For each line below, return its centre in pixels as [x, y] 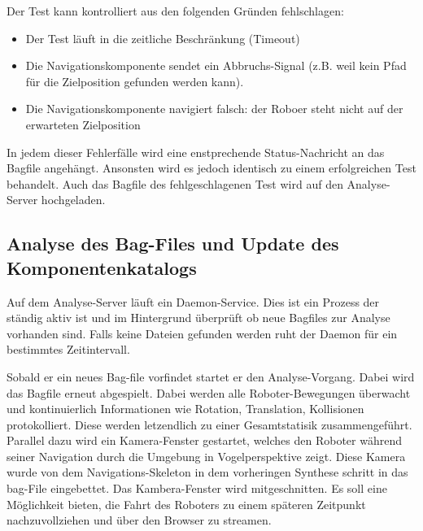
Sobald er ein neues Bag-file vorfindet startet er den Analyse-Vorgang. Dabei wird [211, 376]
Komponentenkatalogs [102, 267]
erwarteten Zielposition [83, 124]
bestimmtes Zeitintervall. [68, 349]
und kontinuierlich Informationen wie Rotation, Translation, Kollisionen [185, 409]
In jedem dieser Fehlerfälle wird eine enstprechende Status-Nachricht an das [196, 152]
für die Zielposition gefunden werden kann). [135, 81]
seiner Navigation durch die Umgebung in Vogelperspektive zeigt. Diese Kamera [206, 456]
